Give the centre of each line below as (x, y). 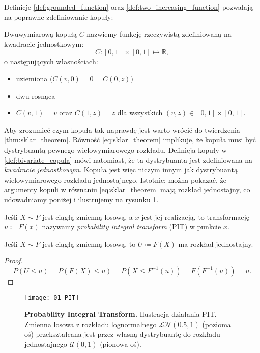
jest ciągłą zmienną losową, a (88, 216)
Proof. (13, 261)
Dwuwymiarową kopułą (40, 34)
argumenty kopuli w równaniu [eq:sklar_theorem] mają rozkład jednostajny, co (127, 189)
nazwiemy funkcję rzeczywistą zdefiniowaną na (159, 34)
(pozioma (216, 324)
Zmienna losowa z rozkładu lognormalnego (91, 324)
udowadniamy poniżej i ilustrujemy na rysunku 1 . (81, 199)
